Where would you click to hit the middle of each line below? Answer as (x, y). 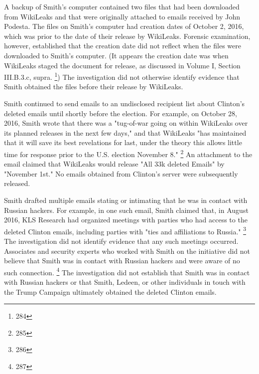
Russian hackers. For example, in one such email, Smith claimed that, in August (126, 210)
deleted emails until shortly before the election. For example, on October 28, (121, 113)
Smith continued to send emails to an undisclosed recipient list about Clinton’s (125, 103)
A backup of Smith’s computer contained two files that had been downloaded (122, 6)
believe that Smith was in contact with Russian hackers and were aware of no (122, 261)
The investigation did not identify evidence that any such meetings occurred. (121, 241)
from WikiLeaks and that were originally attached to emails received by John (122, 16)
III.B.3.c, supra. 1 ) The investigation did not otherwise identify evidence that (122, 76)
